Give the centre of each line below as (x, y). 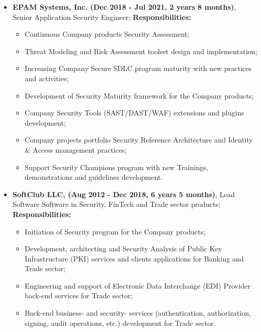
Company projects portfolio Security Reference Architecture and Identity (139, 140)
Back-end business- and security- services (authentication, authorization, (138, 313)
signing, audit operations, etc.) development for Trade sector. (120, 323)
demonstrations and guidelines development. (94, 177)
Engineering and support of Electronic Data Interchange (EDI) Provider (138, 285)
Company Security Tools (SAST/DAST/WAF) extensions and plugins (134, 113)
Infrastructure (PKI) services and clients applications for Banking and (134, 258)
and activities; (47, 78)
